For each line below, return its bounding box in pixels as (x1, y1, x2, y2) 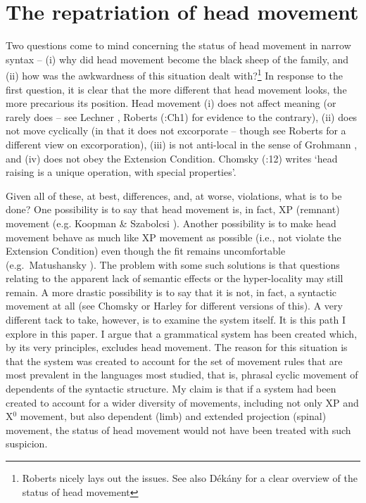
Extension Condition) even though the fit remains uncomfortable (6, 243, 286, 258)
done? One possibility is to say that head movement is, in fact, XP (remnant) (6, 202, 340, 217)
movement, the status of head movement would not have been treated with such (6, 422, 351, 437)
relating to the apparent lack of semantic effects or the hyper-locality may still (6, 271, 343, 286)
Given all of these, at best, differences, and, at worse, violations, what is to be (6, 188, 342, 203)
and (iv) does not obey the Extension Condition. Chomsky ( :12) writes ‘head (6, 151, 338, 165)
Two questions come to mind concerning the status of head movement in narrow (6, 38, 351, 53)
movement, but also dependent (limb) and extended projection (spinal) (20, 409, 327, 424)
